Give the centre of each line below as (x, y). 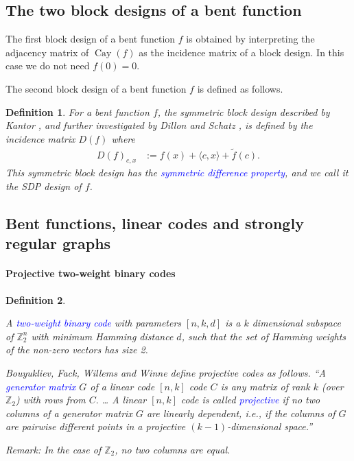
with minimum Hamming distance (102, 336)
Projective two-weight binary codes (91, 273)
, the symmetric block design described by (244, 111)
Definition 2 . (36, 299)
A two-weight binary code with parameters (94, 323)
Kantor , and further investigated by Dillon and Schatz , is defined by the (159, 125)
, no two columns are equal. (173, 449)
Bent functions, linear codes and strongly (155, 223)
